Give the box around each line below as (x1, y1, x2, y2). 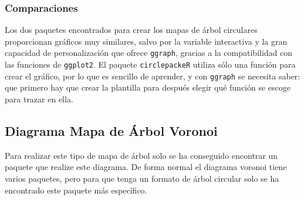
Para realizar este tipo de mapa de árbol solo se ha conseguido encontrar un (5, 149, 278, 161)
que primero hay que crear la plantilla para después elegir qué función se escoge (5, 81, 291, 94)
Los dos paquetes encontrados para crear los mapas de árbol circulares (5, 24, 258, 36)
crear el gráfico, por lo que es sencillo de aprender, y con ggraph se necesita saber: (5, 69, 300, 82)
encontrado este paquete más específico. (5, 184, 147, 196)
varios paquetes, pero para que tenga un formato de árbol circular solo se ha (5, 172, 279, 184)
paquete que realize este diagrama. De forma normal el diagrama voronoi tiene (5, 161, 287, 173)
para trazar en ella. (5, 92, 73, 105)
